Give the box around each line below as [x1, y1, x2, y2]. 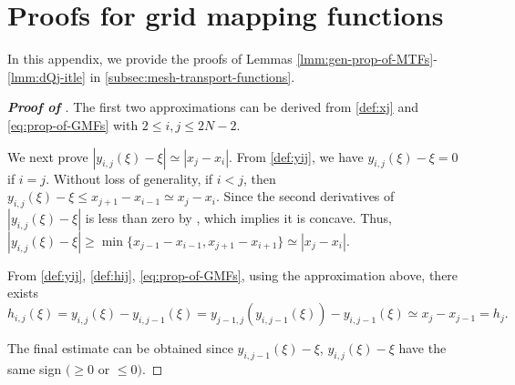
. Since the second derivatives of [215, 187, 395, 206]
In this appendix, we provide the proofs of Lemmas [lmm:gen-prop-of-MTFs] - [7, 49, 438, 68]
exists [7, 283, 38, 302]
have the [398, 339, 447, 358]
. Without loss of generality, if [46, 168, 213, 187]
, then [243, 168, 276, 187]
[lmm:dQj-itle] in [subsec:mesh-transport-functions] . [7, 66, 295, 86]
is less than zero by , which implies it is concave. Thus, [85, 208, 392, 227]
